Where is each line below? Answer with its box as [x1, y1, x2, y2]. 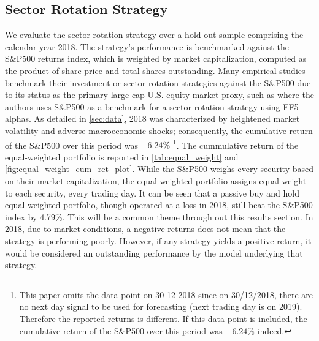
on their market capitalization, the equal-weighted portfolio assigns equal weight [5, 174, 307, 187]
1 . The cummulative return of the [172, 137, 299, 151]
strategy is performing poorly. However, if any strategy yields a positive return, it [5, 234, 312, 247]
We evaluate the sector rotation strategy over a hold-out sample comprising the [5, 28, 304, 41]
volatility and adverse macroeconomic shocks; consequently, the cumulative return [5, 124, 313, 137]
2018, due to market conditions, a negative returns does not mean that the [5, 222, 286, 235]
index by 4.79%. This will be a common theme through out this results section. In [5, 210, 313, 223]
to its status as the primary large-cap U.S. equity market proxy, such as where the [5, 88, 314, 101]
